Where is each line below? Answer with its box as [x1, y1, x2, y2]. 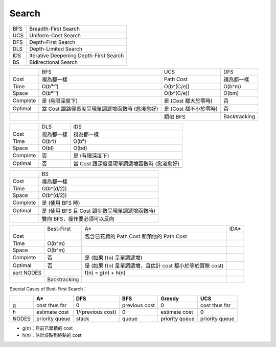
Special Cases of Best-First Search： [9, 286, 88, 292]
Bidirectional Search [29, 59, 78, 66]
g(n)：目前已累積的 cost [22, 325, 73, 331]
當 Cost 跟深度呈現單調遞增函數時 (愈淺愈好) [73, 160, 180, 167]
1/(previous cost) [76, 308, 117, 315]
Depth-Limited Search [29, 45, 83, 52]
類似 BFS [164, 113, 186, 120]
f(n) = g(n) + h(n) [84, 269, 126, 276]
